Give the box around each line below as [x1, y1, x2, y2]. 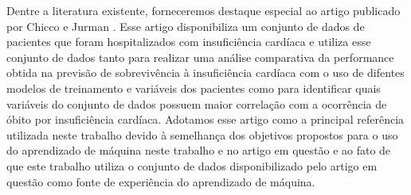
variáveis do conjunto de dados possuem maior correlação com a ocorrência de [6, 95, 387, 112]
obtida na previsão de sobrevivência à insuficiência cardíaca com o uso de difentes [6, 64, 405, 81]
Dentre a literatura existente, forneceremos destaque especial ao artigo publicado [6, 2, 401, 18]
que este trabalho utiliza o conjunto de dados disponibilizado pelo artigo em [6, 157, 378, 174]
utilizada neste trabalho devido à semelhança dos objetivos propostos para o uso [6, 126, 398, 143]
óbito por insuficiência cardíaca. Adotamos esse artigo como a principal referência [6, 111, 405, 128]
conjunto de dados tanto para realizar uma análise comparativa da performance [6, 48, 394, 65]
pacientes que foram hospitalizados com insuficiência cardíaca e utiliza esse [6, 33, 371, 50]
